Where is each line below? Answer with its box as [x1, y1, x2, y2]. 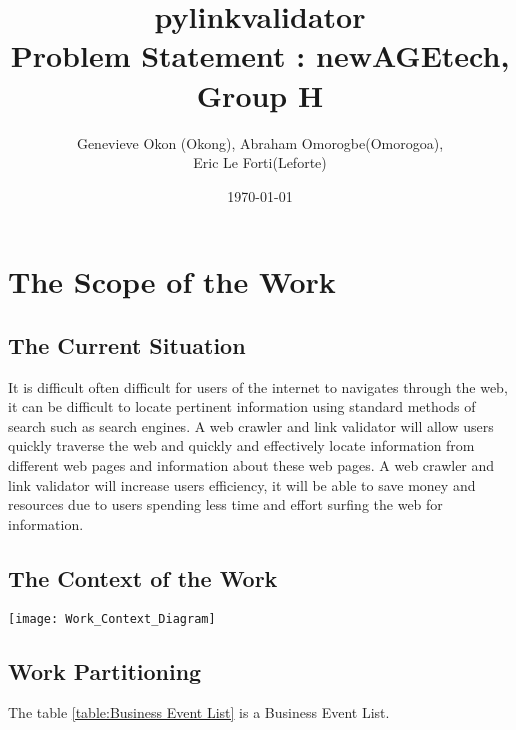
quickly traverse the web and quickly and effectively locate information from [8, 435, 475, 456]
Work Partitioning [8, 655, 202, 686]
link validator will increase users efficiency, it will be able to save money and [8, 474, 476, 495]
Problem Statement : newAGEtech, [10, 35, 510, 76]
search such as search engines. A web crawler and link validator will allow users [8, 415, 494, 436]
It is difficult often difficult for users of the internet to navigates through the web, [8, 376, 508, 397]
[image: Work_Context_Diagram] [8, 611, 216, 626]
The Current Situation [8, 329, 246, 360]
